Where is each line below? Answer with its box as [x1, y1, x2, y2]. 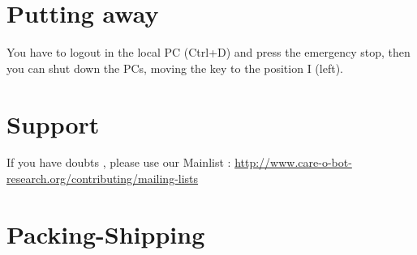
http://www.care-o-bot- [234, 154, 352, 171]
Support [6, 107, 100, 140]
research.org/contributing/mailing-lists [6, 170, 199, 187]
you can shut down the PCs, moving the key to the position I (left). [6, 59, 343, 76]
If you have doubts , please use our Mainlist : [6, 154, 231, 171]
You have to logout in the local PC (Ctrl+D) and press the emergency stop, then [6, 44, 411, 61]
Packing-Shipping [6, 217, 205, 250]
